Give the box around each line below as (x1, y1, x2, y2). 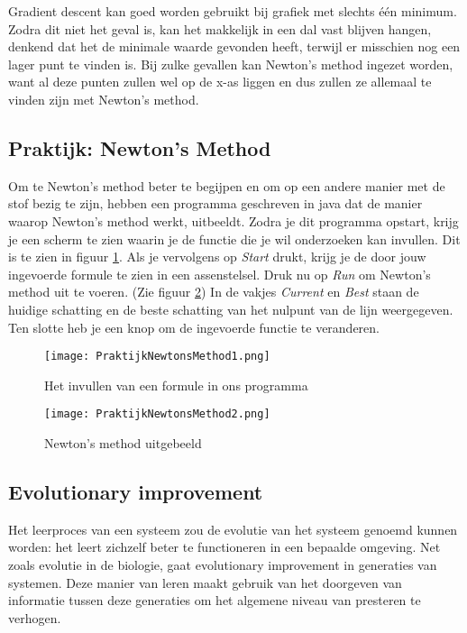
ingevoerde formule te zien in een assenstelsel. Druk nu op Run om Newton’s (8, 264, 431, 283)
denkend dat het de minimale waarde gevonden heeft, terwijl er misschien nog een (8, 37, 461, 56)
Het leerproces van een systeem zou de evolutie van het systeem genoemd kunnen (8, 519, 458, 538)
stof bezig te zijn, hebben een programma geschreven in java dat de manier (8, 194, 423, 213)
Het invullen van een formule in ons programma (44, 375, 308, 394)
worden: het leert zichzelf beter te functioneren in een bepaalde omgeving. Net (8, 537, 441, 556)
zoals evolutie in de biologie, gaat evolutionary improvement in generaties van (8, 555, 437, 573)
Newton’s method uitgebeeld (44, 434, 202, 453)
